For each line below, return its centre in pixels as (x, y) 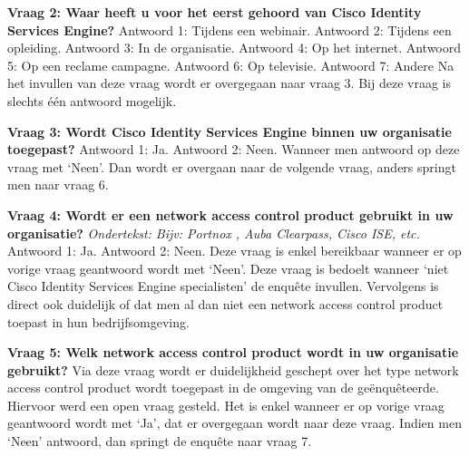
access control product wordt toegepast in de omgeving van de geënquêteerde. (223, 388)
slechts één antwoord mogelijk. (92, 100)
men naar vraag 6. (58, 184)
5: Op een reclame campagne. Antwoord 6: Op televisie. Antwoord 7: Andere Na (231, 65)
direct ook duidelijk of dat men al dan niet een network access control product (225, 303)
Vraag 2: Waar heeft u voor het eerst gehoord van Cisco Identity (215, 12)
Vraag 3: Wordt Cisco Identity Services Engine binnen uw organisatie (230, 131)
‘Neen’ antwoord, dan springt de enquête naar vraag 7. (160, 441)
